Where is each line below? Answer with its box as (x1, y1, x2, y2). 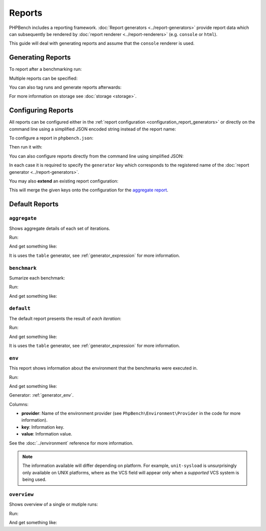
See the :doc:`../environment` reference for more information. (9, 440, 133, 446)
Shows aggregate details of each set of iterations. (9, 225, 110, 231)
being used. (22, 476, 47, 482)
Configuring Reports (9, 106, 74, 115)
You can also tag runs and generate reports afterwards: (9, 84, 122, 91)
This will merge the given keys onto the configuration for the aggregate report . (9, 187, 168, 193)
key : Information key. (21, 424, 65, 430)
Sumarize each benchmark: (9, 275, 65, 281)
